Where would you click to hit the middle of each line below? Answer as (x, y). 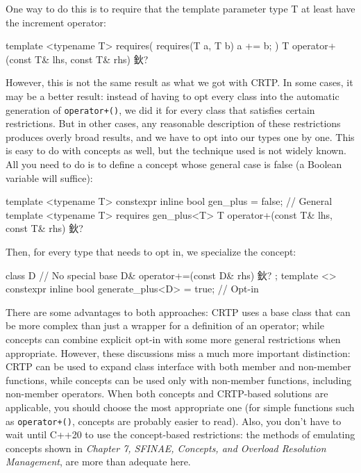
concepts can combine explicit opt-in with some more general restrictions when (173, 339)
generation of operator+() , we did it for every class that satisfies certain (160, 109)
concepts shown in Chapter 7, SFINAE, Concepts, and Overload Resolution (166, 448)
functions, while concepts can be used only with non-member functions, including (179, 380)
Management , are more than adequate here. (98, 462)
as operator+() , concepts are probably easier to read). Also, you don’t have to (174, 421)
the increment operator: (56, 22)
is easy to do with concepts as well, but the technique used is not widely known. (176, 150)
